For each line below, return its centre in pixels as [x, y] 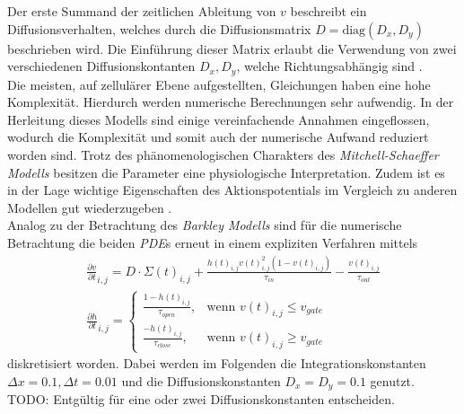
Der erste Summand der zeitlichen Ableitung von [142, 11]
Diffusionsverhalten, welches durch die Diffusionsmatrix [159, 28]
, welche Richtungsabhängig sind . [329, 66]
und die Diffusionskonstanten [201, 380]
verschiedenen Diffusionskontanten [101, 66]
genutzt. [392, 380]
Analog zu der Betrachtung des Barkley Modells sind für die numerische [205, 225]
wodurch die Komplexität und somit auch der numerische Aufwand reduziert [218, 137]
